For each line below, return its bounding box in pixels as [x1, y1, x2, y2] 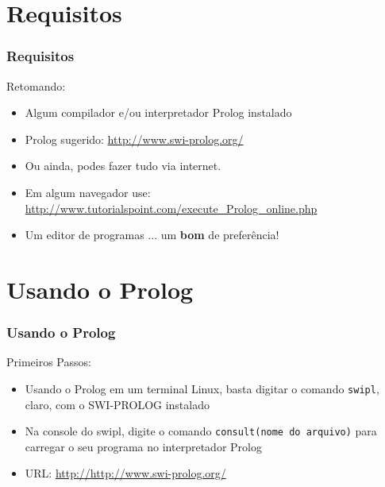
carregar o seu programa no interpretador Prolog [25, 438, 262, 454]
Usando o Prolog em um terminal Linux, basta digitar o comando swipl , [25, 380, 379, 396]
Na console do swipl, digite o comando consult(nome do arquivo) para [25, 423, 377, 439]
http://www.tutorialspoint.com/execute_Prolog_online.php [25, 199, 318, 216]
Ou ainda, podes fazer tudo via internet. [25, 157, 221, 174]
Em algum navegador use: [25, 184, 151, 200]
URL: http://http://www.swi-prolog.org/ [25, 465, 226, 481]
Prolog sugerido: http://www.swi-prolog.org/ [25, 130, 244, 147]
